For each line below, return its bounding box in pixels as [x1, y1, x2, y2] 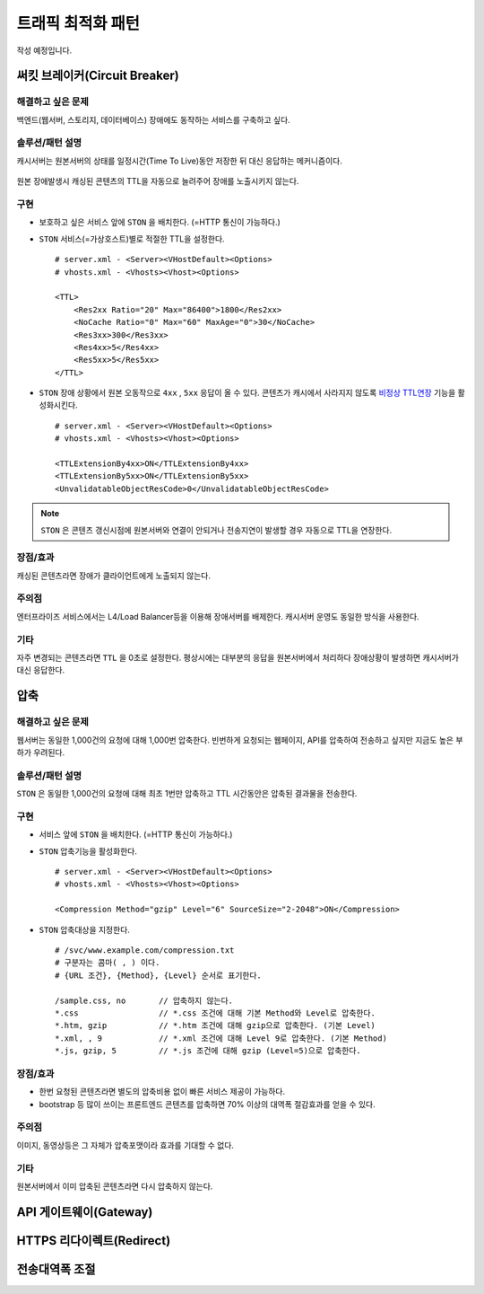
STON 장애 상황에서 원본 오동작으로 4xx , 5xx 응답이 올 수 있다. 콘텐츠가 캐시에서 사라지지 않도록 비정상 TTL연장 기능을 [39, 387, 456, 399]
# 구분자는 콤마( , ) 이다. [55, 957, 160, 968]
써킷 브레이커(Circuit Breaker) [16, 68, 179, 84]
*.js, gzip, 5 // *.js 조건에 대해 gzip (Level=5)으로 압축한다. [55, 1046, 362, 1056]
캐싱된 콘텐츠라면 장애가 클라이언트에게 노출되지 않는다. [16, 570, 211, 581]
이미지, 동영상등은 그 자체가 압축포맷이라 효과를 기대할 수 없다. [16, 1140, 235, 1150]
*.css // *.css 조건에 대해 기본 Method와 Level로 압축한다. [55, 1008, 376, 1018]
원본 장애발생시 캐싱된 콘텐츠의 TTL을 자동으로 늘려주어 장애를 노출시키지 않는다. [16, 176, 299, 187]
